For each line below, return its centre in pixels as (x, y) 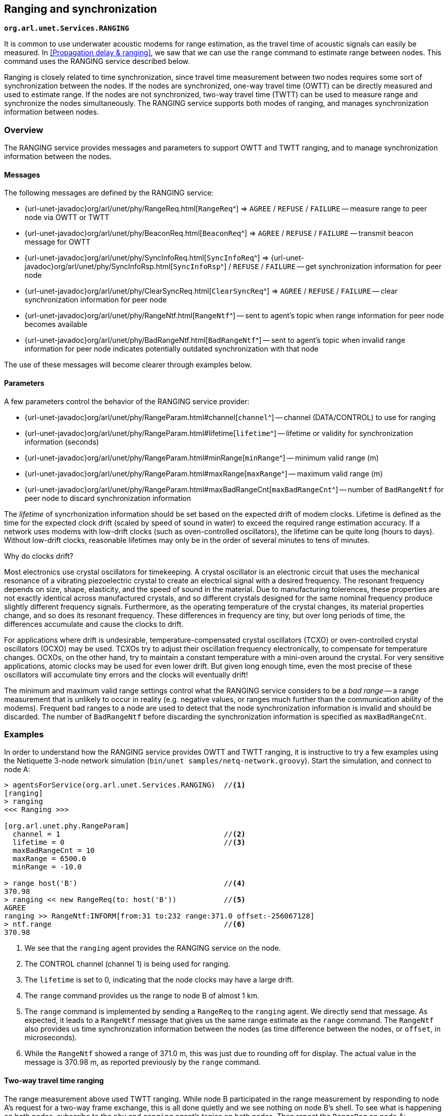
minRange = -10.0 (47, 867)
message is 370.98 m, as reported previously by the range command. (143, 1062)
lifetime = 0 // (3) (129, 843)
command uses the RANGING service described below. (97, 61)
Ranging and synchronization (81, 9)
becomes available (56, 324)
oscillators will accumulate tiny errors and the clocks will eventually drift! (126, 674)
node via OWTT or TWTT (67, 217)
